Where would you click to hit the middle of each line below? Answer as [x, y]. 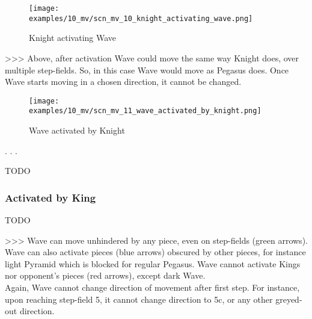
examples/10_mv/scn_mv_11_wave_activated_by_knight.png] [145, 111]
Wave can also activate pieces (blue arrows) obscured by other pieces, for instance [155, 252]
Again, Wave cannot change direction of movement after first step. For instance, [152, 287]
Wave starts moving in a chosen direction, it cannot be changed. [123, 82]
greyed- [289, 299]
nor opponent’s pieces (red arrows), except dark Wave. [105, 275]
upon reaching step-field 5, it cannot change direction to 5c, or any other [139, 299]
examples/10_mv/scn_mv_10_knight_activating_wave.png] [141, 18]
